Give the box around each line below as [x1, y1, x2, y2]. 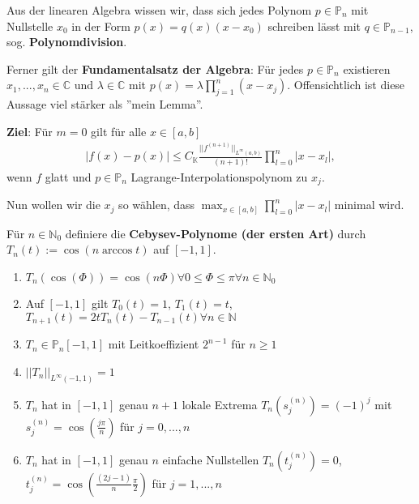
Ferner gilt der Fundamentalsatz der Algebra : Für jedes [6, 60, 304, 77]
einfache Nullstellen [162, 451, 259, 468]
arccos [101, 245, 133, 257]
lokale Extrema [182, 395, 258, 412]
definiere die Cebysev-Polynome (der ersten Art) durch [65, 224, 366, 241]
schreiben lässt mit [267, 17, 361, 34]
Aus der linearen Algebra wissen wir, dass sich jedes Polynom [6, 2, 312, 18]
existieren [343, 60, 391, 77]
